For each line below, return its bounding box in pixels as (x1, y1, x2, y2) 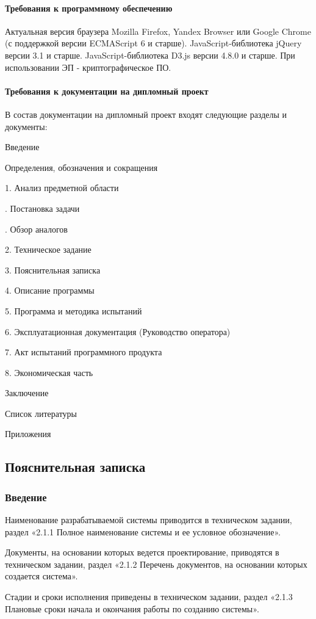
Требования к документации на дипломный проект (5, 84, 209, 97)
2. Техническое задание (5, 243, 92, 256)
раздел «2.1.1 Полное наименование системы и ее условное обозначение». (5, 525, 281, 538)
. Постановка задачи (5, 201, 80, 214)
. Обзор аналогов (5, 222, 68, 235)
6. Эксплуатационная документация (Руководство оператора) (5, 325, 231, 338)
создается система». (5, 570, 78, 582)
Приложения (5, 427, 51, 440)
